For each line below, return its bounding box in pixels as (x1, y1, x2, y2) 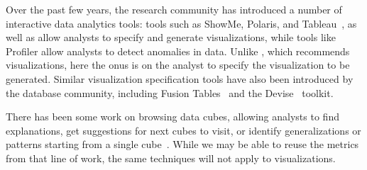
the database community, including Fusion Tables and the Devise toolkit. (6, 85, 334, 100)
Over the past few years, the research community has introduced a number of (6, 2, 342, 16)
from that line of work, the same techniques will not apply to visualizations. (6, 150, 336, 165)
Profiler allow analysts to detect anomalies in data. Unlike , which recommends (6, 43, 350, 58)
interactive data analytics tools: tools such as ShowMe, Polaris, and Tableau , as (6, 16, 357, 30)
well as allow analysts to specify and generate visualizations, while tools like (6, 30, 336, 45)
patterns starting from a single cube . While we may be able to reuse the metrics (6, 137, 359, 152)
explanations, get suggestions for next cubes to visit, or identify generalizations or (6, 123, 361, 137)
